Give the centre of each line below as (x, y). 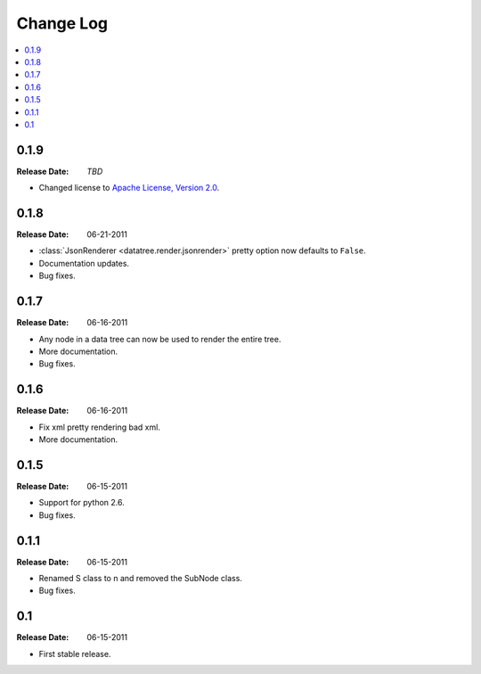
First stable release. (75, 653)
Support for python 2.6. (82, 503)
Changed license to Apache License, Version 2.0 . (129, 188)
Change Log (62, 23)
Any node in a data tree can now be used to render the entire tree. (160, 339)
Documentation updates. (84, 263)
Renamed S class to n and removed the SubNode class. (140, 579)
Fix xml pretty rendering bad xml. (99, 427)
